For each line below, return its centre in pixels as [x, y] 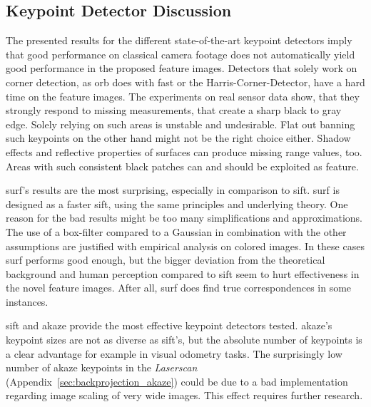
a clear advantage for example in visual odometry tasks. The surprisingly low [174, 353]
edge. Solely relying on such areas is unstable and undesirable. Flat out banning [181, 124]
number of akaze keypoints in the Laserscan [102, 367]
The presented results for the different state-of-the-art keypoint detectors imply [179, 40]
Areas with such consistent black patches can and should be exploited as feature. [182, 166]
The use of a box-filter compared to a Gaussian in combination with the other [176, 231]
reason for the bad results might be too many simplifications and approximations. [184, 218]
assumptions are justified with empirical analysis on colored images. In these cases [185, 246]
